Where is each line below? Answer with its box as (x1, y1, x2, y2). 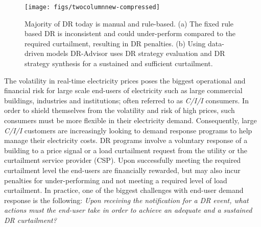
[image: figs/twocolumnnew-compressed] (25, 4, 160, 11)
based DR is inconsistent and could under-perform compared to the (25, 28, 236, 39)
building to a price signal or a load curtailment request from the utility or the (4, 145, 248, 155)
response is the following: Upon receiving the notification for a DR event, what (4, 194, 249, 205)
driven (25, 48, 44, 59)
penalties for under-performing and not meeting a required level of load (4, 175, 227, 185)
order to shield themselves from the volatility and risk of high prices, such (4, 105, 235, 116)
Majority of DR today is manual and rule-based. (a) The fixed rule (25, 18, 234, 29)
